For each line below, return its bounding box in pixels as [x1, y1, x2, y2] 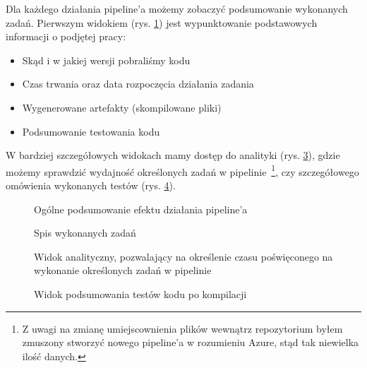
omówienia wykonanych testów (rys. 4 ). [6, 178, 176, 192]
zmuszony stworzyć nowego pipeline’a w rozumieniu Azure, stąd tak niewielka [22, 335, 359, 350]
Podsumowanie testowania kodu [22, 124, 160, 138]
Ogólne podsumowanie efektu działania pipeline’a [34, 201, 248, 216]
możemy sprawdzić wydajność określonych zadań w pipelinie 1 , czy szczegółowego [6, 162, 359, 179]
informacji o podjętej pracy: [6, 29, 126, 44]
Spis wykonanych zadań [34, 225, 136, 240]
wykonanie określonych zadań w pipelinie [34, 263, 212, 278]
